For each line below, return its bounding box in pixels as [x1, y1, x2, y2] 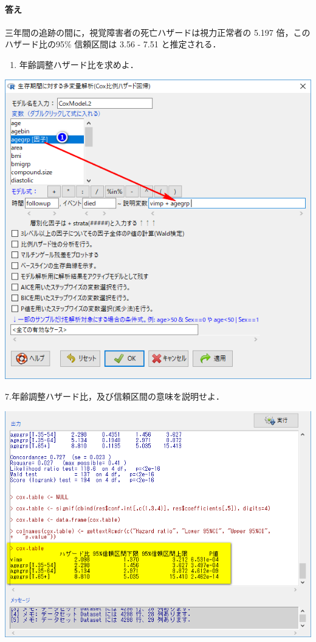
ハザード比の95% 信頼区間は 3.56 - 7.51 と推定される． [5, 38, 221, 50]
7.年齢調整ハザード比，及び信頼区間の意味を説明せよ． [5, 390, 224, 403]
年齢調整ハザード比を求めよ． [19, 58, 139, 70]
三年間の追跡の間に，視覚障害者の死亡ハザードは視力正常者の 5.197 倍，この [5, 26, 311, 38]
